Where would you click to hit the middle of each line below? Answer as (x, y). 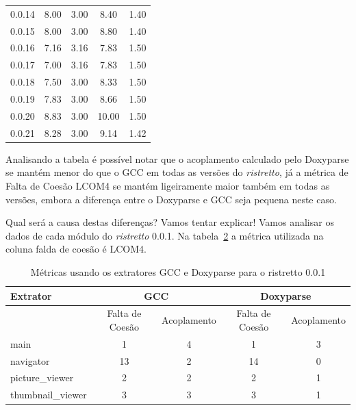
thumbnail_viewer (49, 395)
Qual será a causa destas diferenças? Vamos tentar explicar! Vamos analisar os (170, 222)
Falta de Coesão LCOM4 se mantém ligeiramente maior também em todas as (168, 185)
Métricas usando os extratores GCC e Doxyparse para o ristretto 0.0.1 (178, 271)
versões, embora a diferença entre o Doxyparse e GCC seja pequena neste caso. (171, 199)
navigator (30, 360)
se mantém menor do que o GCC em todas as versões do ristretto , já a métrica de (177, 172)
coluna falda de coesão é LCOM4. (76, 249)
